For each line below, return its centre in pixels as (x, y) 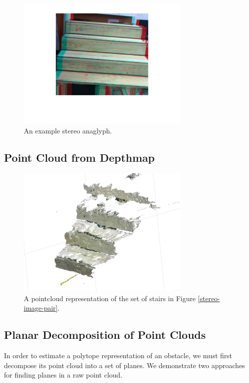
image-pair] (41, 308)
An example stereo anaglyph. (68, 130)
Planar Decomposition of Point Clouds (105, 335)
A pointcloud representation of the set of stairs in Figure (110, 298)
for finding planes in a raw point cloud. (63, 375)
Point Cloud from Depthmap (79, 157)
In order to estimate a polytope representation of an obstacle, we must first (118, 355)
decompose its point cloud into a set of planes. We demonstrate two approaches (124, 365)
